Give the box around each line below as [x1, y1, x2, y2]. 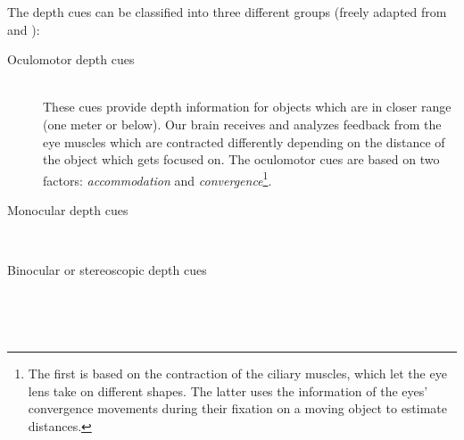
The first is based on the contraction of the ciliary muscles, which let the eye [28, 363, 447, 382]
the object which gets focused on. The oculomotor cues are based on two [43, 150, 440, 169]
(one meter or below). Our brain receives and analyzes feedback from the [43, 114, 442, 133]
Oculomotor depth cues [7, 50, 135, 69]
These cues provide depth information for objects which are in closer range [43, 97, 452, 116]
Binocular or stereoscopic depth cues [7, 261, 207, 279]
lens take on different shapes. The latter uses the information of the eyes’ [28, 381, 428, 400]
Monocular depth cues [7, 201, 128, 219]
